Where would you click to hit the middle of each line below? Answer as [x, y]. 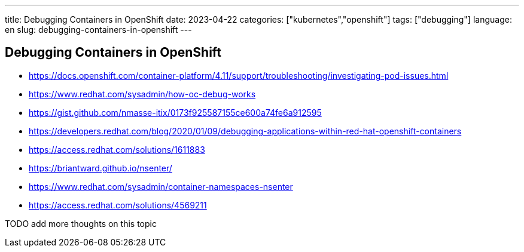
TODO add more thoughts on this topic [81, 223]
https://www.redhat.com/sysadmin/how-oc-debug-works [142, 94]
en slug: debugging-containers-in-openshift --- [98, 30]
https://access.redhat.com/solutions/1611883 [117, 149]
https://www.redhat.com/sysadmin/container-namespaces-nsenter [161, 186]
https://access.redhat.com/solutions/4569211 [118, 205]
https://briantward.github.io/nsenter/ [100, 168]
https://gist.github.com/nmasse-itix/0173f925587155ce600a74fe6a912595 [175, 112]
